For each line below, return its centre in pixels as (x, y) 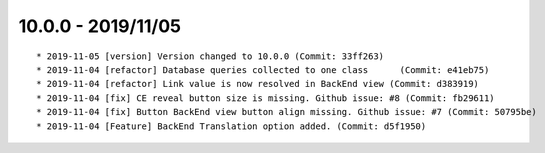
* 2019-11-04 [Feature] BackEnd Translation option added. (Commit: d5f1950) (231, 126)
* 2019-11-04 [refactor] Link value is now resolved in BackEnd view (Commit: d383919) (258, 84)
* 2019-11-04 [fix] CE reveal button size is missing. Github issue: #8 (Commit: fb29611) (265, 98)
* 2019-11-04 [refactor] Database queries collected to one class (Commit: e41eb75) (263, 69)
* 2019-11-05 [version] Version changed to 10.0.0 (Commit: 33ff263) (210, 56)
